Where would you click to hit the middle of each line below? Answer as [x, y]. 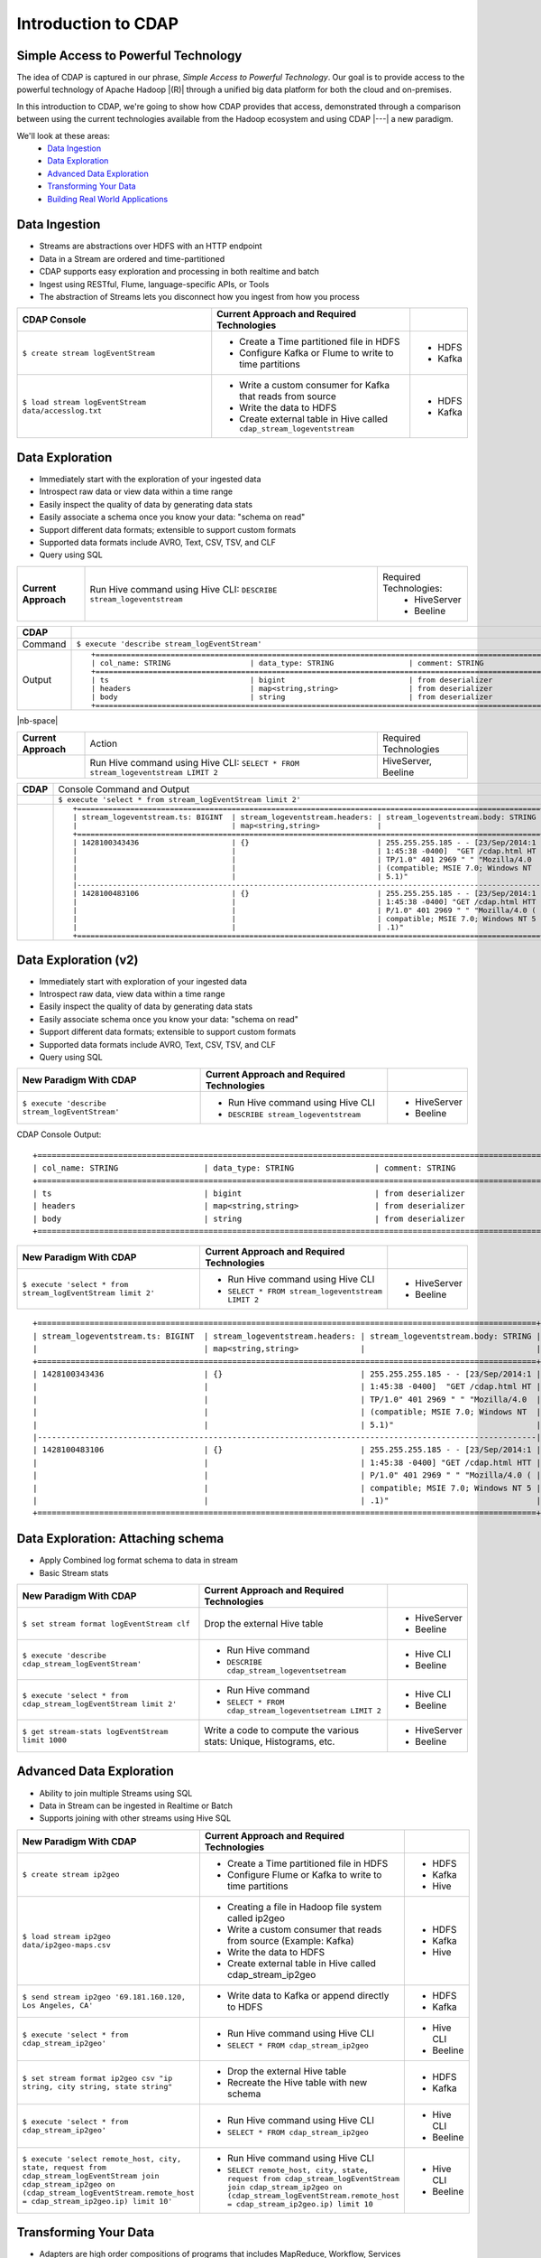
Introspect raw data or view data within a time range [136, 491]
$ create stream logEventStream [88, 353]
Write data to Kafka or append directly [308, 1995]
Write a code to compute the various [282, 1730]
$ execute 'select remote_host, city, [102, 2159]
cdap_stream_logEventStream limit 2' [100, 1704]
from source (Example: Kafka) [291, 1940]
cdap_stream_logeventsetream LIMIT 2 [304, 1711]
